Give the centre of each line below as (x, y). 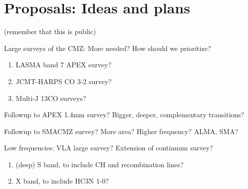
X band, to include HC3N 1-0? (62, 181)
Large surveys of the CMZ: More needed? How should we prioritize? (108, 48)
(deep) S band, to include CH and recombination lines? (99, 164)
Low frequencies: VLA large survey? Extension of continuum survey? (109, 148)
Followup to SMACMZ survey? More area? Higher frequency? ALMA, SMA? (121, 131)
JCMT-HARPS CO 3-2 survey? (63, 81)
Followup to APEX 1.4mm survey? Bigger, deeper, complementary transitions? (124, 115)
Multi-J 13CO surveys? (51, 98)
